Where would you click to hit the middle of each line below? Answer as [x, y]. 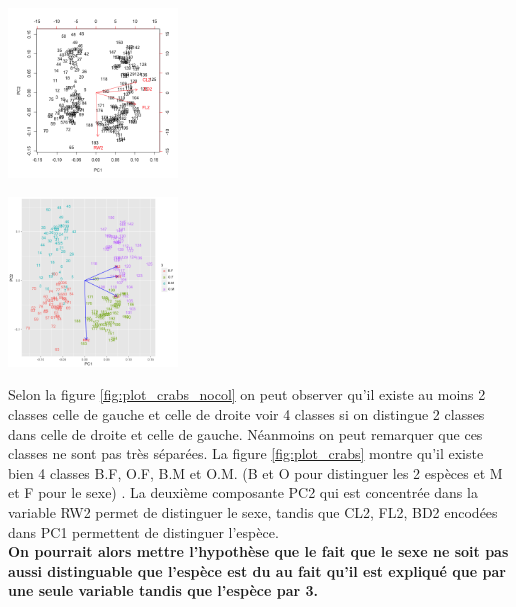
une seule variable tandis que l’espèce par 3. [163, 590]
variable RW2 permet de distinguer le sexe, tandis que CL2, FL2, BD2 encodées [253, 511]
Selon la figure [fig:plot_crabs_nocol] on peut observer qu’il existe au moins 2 [247, 394]
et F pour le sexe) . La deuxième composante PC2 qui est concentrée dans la [243, 492]
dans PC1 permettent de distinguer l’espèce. [143, 531]
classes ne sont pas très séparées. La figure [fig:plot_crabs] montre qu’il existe [246, 453]
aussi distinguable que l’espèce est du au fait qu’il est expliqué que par [257, 570]
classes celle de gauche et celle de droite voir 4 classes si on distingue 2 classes [246, 413]
